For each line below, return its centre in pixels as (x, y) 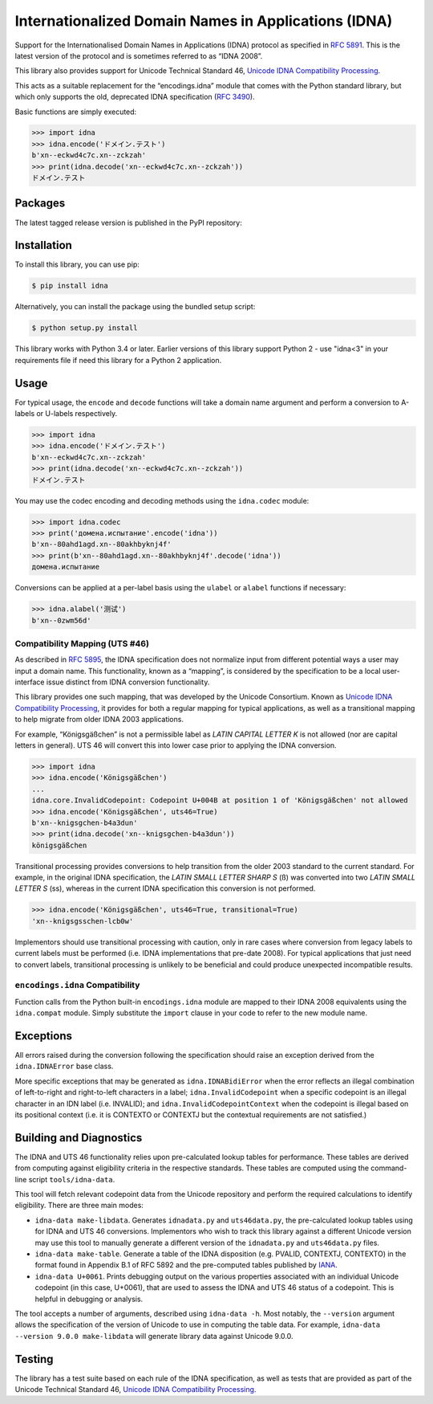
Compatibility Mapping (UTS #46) (82, 643)
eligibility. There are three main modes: (79, 1206)
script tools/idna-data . (72, 1179)
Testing (34, 1359)
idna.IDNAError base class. (64, 1066)
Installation (43, 245)
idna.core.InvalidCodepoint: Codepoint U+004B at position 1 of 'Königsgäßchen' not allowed (220, 800)
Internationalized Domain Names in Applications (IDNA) (204, 21)
